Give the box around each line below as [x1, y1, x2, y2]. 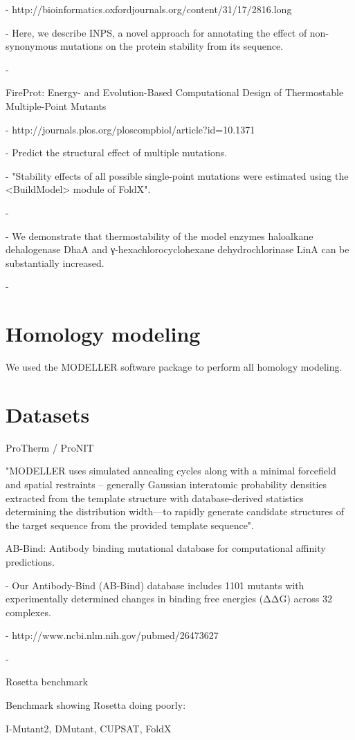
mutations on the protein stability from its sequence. [60, 39, 284, 53]
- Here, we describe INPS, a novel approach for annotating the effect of [6, 25, 307, 39]
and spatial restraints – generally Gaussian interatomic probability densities [6, 477, 327, 491]
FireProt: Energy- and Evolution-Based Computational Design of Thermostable [6, 85, 344, 100]
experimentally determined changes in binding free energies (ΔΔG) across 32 [6, 591, 332, 606]
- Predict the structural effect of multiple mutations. [6, 145, 228, 160]
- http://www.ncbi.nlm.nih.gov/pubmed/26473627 [6, 628, 219, 642]
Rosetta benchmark [6, 674, 88, 689]
